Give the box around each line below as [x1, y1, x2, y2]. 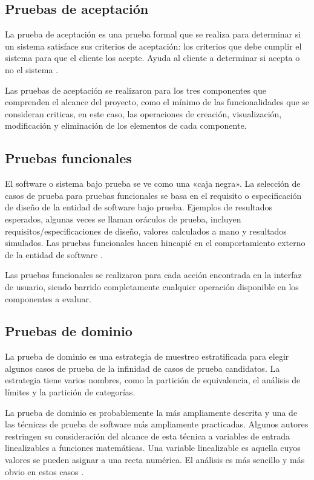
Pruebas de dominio [5, 322, 132, 340]
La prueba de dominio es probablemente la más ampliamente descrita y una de [5, 406, 298, 418]
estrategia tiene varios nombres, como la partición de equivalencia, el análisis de [5, 374, 301, 386]
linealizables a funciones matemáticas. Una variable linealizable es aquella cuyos [5, 441, 301, 454]
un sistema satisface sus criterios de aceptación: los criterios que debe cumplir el [5, 39, 302, 52]
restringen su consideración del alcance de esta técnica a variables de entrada [5, 429, 290, 442]
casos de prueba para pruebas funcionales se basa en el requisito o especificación [5, 189, 302, 201]
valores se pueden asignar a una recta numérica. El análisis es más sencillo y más [5, 453, 305, 466]
